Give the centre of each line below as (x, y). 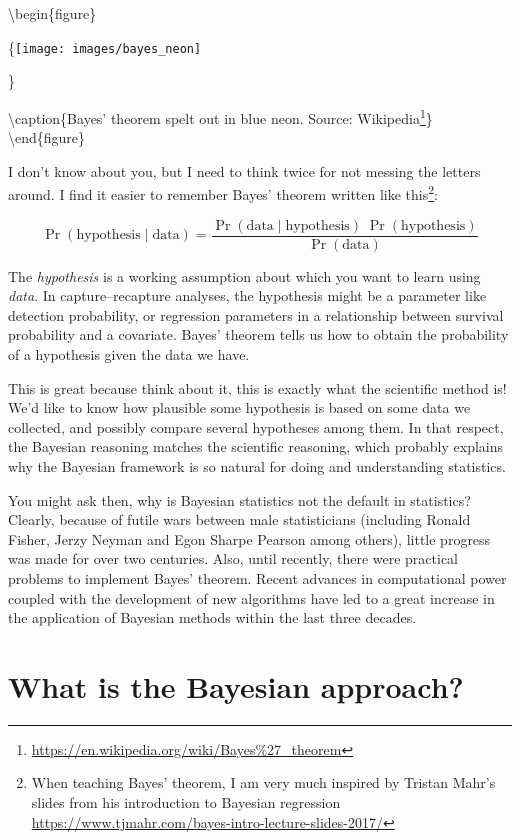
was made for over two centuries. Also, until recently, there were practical (233, 558)
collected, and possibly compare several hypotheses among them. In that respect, (256, 426)
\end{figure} (47, 137)
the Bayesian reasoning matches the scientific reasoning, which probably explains (256, 446)
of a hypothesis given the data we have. (129, 353)
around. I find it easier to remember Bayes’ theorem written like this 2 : (223, 192)
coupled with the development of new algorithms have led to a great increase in (251, 597)
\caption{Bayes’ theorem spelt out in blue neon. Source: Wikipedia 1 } (220, 116)
